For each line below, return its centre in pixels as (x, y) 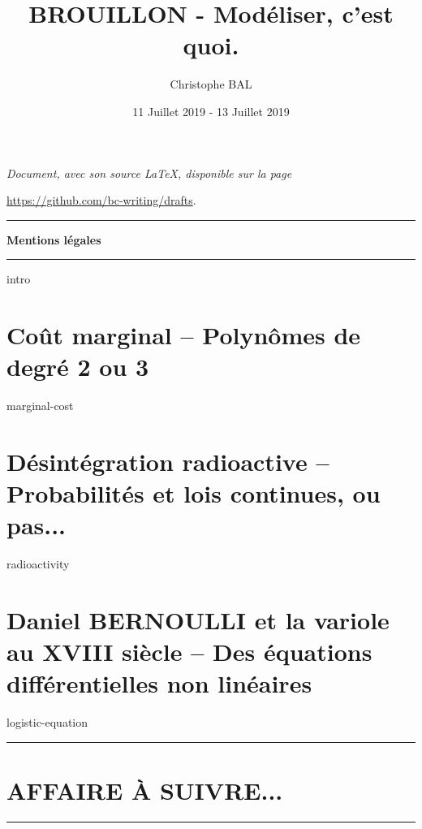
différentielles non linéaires (159, 683)
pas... (37, 525)
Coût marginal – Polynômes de (184, 335)
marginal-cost (40, 406)
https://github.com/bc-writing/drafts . (101, 200)
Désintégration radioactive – (168, 461)
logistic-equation (47, 722)
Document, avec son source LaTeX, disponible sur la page (149, 173)
